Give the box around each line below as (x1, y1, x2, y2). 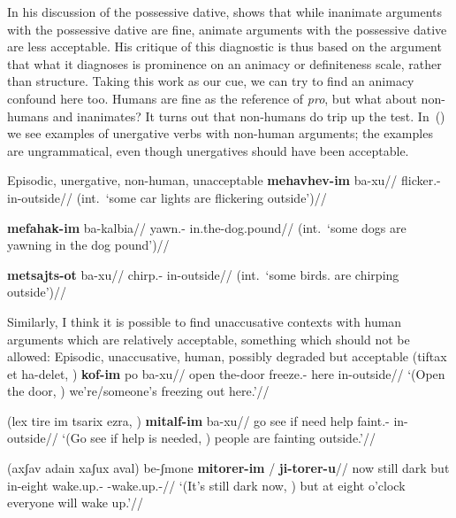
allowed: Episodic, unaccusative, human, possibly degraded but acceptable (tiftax (7, 347, 447, 366)
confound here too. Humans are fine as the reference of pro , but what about (7, 89, 417, 107)
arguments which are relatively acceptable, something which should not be (7, 329, 410, 348)
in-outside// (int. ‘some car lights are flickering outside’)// (7, 188, 327, 206)
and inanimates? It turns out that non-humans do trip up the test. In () (52, 106, 445, 125)
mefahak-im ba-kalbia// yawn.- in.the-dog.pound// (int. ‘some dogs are (7, 218, 407, 236)
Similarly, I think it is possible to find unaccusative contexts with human (7, 312, 402, 330)
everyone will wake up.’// (7, 493, 144, 512)
